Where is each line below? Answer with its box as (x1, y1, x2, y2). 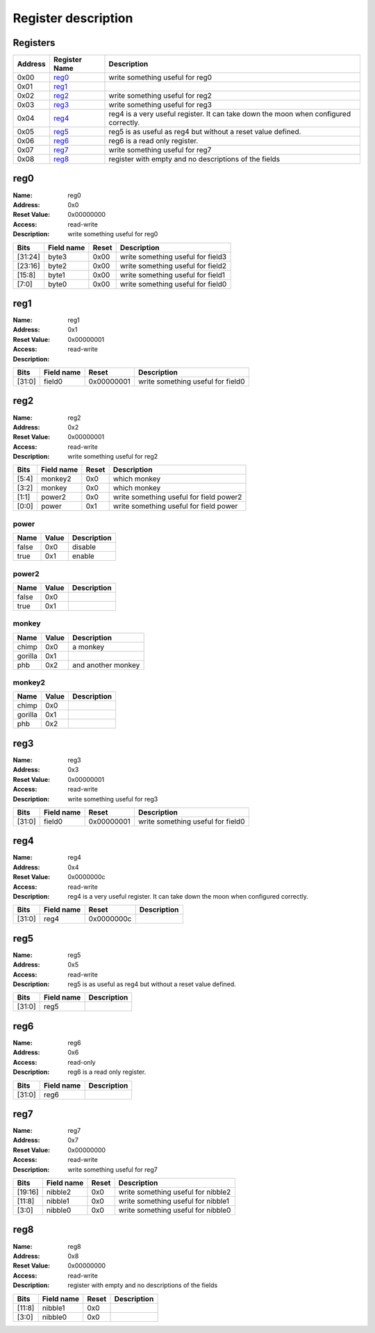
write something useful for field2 (119, 261, 227, 270)
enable (72, 551, 95, 561)
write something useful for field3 (119, 252, 227, 261)
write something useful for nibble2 (118, 1187, 231, 1197)
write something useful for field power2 (112, 492, 242, 502)
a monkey (72, 641, 105, 651)
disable (72, 542, 97, 552)
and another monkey (72, 660, 140, 670)
